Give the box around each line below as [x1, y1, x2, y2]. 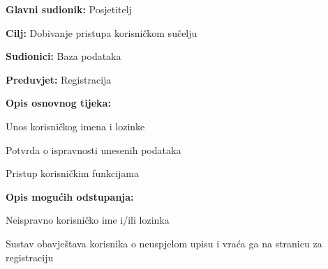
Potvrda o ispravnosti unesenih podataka [6, 142, 181, 157]
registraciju [6, 249, 54, 264]
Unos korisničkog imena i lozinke [6, 118, 145, 133]
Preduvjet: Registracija [6, 72, 112, 86]
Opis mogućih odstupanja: [6, 189, 134, 203]
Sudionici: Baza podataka [6, 49, 121, 63]
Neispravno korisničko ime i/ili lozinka [6, 213, 170, 227]
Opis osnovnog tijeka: [6, 95, 111, 110]
